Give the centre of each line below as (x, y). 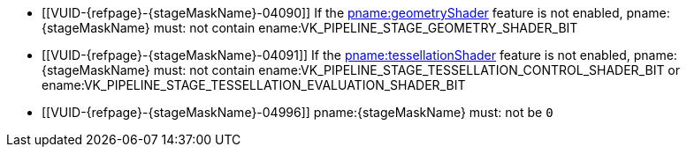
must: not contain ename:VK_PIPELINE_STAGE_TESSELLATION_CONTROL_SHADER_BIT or (417, 70)
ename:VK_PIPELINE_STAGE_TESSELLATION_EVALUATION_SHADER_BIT (254, 85)
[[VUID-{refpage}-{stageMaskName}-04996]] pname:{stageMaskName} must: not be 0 (298, 112)
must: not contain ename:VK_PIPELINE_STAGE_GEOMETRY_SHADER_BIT (366, 28)
